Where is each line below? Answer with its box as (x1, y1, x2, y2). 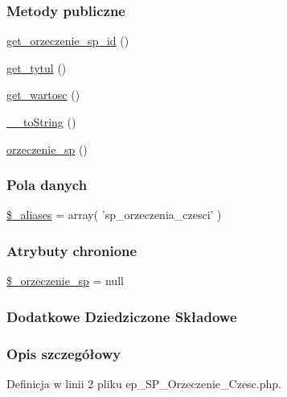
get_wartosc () (6, 86, 80, 103)
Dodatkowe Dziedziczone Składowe (6, 306, 237, 326)
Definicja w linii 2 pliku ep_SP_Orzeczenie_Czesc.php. (6, 374, 281, 391)
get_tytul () (6, 59, 67, 76)
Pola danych (6, 175, 88, 195)
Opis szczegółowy (6, 343, 121, 363)
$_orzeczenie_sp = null (6, 272, 124, 289)
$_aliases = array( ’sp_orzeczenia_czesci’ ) (6, 206, 222, 223)
